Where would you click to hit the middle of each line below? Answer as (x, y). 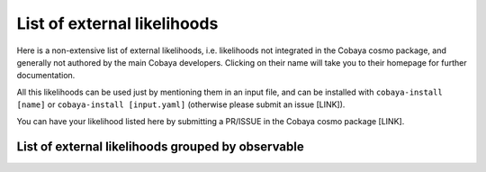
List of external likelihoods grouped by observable (161, 147)
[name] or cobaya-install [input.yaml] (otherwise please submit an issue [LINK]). (181, 104)
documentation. (46, 76)
